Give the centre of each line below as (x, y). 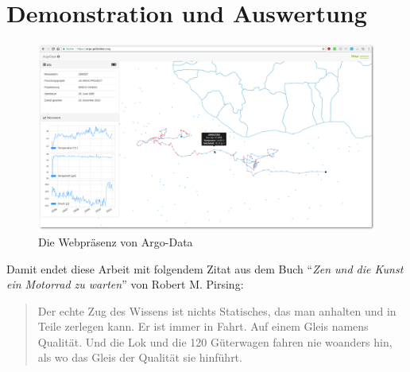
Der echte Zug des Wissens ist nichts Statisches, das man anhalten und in (217, 310)
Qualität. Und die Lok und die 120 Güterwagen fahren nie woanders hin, (215, 341)
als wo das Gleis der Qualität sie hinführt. (140, 357)
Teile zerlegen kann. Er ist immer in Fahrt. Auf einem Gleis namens (203, 326)
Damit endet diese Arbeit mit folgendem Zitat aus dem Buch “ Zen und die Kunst (205, 268)
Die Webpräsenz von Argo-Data (116, 241)
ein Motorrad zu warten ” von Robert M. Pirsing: (125, 284)
